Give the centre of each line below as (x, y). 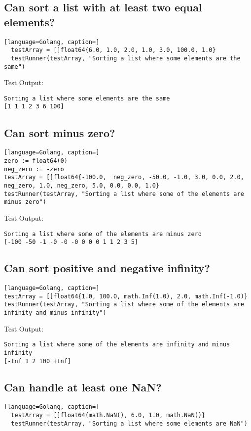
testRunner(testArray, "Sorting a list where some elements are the (126, 58)
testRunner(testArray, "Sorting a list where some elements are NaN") (129, 423)
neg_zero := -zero (34, 169)
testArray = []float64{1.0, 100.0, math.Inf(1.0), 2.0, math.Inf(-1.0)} (126, 296)
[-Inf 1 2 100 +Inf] (38, 361)
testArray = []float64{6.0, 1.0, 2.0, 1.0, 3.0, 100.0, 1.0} (113, 50)
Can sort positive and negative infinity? (107, 268)
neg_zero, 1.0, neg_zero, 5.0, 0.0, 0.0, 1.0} (82, 185)
